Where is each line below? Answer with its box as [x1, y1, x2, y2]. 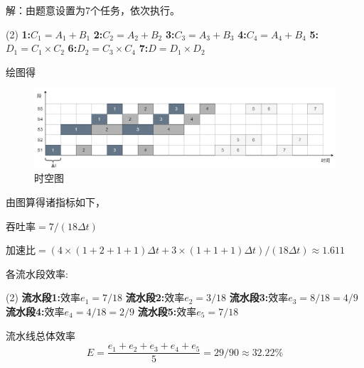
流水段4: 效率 [6, 303, 65, 318]
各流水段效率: [6, 266, 68, 281]
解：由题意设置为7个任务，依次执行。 [6, 3, 180, 17]
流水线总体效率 [6, 328, 75, 342]
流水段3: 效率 [229, 290, 289, 305]
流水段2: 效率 [125, 290, 185, 305]
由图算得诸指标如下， [6, 194, 105, 209]
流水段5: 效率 [137, 303, 197, 318]
